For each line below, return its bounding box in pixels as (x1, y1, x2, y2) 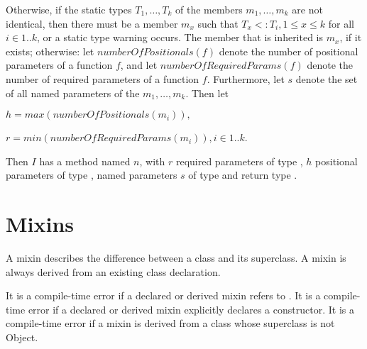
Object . (6, 330, 38, 345)
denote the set (295, 71, 358, 86)
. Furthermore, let (207, 71, 285, 86)
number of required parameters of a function (6, 71, 199, 86)
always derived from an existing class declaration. (6, 264, 221, 279)
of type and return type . (188, 167, 297, 182)
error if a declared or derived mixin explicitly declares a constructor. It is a (28, 301, 354, 316)
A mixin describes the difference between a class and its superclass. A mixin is (6, 250, 346, 265)
